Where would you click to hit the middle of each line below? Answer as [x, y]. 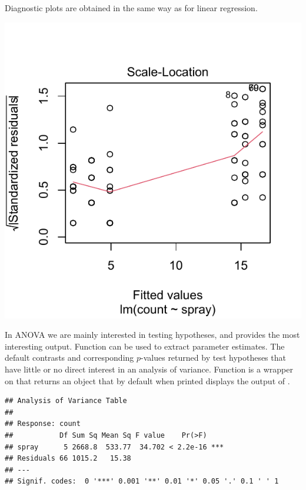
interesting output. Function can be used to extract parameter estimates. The [145, 346]
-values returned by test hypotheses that [213, 358]
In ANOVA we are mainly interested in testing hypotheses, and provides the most [152, 335]
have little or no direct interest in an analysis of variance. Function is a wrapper [149, 369]
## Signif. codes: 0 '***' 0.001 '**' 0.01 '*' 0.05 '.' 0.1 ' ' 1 [142, 481]
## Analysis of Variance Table [66, 401]
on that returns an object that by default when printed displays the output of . [147, 380]
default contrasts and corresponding [69, 358]
